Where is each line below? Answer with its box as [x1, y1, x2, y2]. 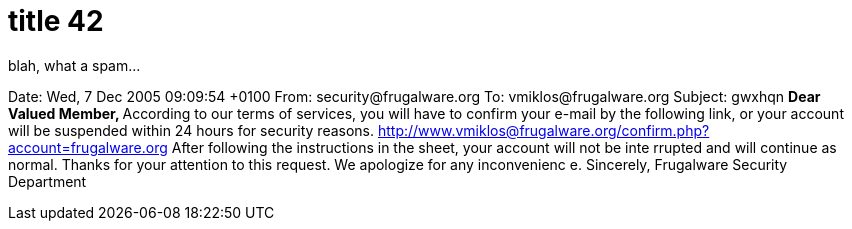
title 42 [8, 4, 104, 38]
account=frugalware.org [8, 138, 168, 156]
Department [8, 172, 87, 190]
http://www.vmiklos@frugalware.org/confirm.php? [377, 121, 710, 139]
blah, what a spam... [8, 56, 141, 74]
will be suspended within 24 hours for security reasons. [8, 121, 375, 139]
